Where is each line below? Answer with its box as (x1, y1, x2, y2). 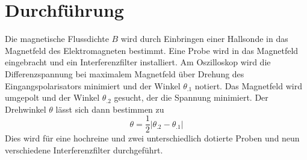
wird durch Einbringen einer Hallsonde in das (120, 32, 288, 45)
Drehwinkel (5, 102, 46, 115)
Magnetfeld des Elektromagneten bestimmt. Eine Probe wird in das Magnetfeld (5, 44, 299, 56)
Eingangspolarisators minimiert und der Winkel (5, 79, 181, 92)
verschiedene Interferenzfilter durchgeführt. (5, 143, 163, 156)
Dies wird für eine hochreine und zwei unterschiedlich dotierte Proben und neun (5, 132, 300, 144)
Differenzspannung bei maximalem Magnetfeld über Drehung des (5, 67, 244, 80)
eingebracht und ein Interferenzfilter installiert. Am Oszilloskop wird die (5, 56, 271, 68)
